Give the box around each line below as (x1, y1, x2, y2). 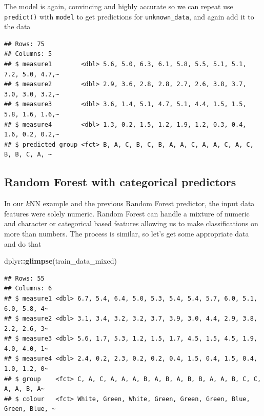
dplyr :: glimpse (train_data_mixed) (4, 255, 117, 266)
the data (4, 21, 31, 32)
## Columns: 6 (4, 285, 52, 292)
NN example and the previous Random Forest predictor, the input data (29, 198, 255, 209)
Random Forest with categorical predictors (4, 174, 236, 190)
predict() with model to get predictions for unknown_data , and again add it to (4, 11, 254, 22)
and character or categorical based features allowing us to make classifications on (4, 218, 258, 229)
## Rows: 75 (4, 40, 45, 48)
